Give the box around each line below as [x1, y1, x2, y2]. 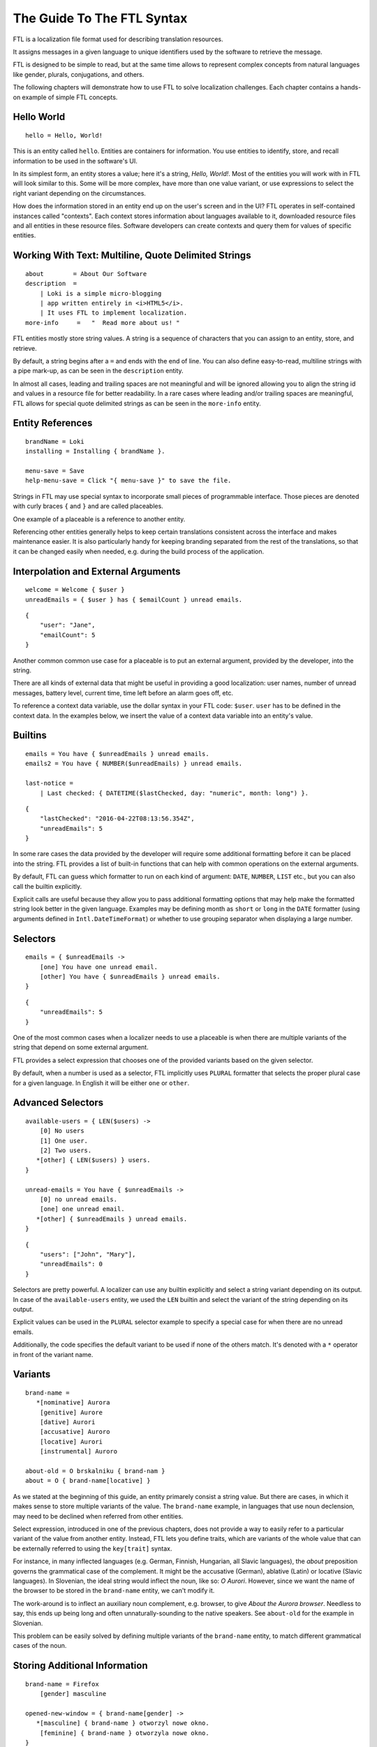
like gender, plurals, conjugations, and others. [13, 70, 145, 78]
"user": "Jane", [39, 621, 96, 629]
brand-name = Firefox [25, 1680, 99, 1688]
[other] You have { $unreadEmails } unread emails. [39, 972, 221, 980]
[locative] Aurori [39, 1437, 103, 1446]
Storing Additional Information [13, 1660, 148, 1672]
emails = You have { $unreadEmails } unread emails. [25, 750, 209, 757]
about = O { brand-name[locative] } [25, 1477, 151, 1485]
